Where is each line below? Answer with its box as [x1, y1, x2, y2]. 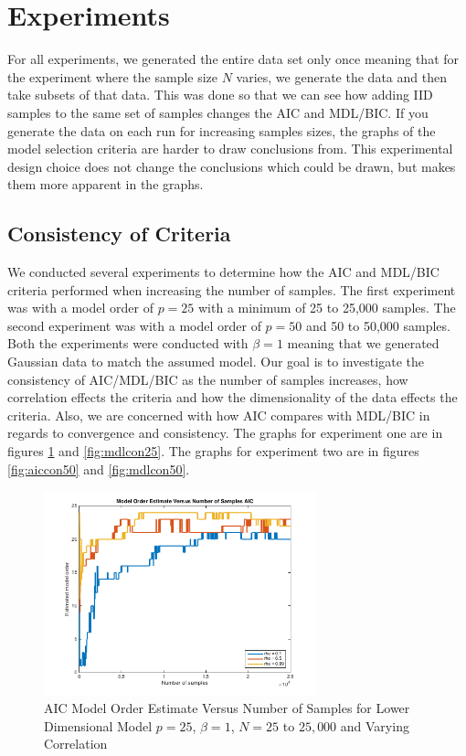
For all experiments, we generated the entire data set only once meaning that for [7, 49, 460, 69]
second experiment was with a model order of [7, 315, 261, 335]
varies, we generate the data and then [236, 67, 447, 86]
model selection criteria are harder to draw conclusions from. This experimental [7, 139, 453, 158]
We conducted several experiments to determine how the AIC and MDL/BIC [7, 262, 440, 282]
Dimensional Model [44, 716, 153, 735]
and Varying [340, 716, 409, 735]
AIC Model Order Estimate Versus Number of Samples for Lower [44, 697, 410, 717]
